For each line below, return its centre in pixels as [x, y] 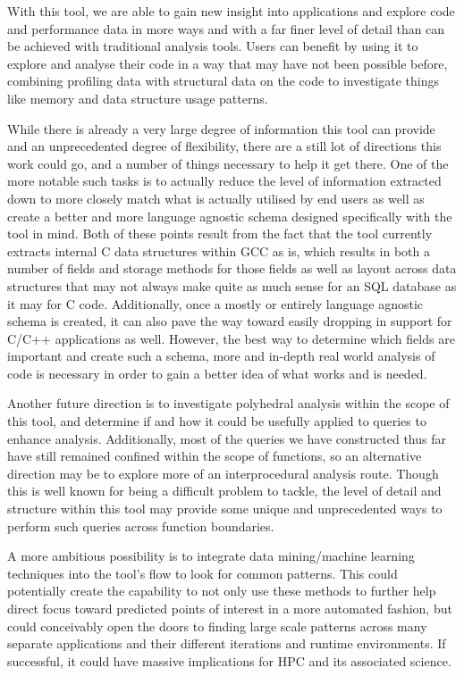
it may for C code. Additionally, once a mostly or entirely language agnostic [215, 303]
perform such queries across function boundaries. [141, 526]
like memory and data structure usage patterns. [138, 98]
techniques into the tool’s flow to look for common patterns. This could [202, 573]
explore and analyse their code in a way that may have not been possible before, [228, 63]
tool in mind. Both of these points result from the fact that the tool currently [220, 234]
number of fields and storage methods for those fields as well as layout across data [232, 268]
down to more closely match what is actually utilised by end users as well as [216, 198]
